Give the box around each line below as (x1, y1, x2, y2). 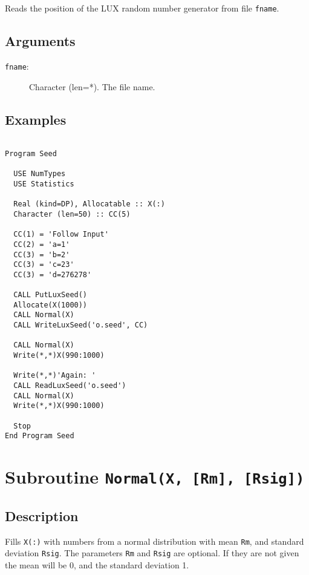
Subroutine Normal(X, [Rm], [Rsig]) (5, 464, 305, 489)
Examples (5, 110, 67, 128)
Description (5, 506, 79, 525)
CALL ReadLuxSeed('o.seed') (13, 381, 126, 390)
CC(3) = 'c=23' (13, 260, 74, 269)
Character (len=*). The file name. (29, 80, 155, 93)
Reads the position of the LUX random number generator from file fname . (5, 2, 279, 14)
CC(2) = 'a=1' (13, 240, 70, 249)
